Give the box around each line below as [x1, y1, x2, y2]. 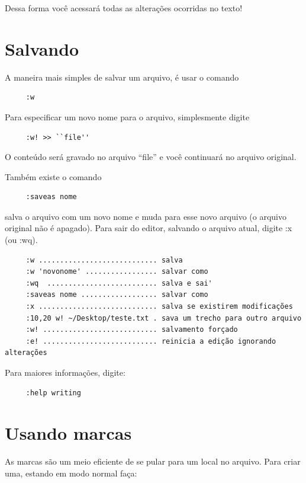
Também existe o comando [5, 170, 102, 183]
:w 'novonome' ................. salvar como [25, 267, 208, 276]
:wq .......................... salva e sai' [25, 279, 212, 287]
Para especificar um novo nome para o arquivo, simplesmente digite [5, 110, 250, 123]
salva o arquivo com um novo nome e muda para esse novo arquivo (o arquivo [5, 210, 286, 222]
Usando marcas [5, 421, 132, 445]
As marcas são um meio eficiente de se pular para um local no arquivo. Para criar [5, 455, 301, 468]
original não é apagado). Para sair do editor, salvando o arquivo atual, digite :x [5, 222, 292, 234]
